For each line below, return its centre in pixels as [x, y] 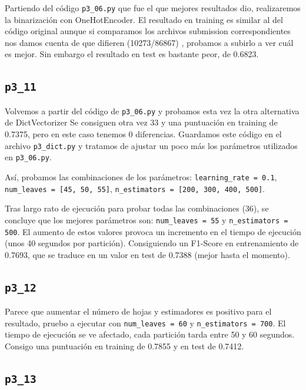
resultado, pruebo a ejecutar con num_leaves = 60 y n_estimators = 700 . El [145, 323]
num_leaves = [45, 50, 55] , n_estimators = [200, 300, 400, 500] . [135, 188]
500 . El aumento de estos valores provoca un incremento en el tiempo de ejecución [153, 231]
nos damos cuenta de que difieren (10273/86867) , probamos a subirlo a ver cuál [149, 42]
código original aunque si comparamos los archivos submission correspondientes [148, 31]
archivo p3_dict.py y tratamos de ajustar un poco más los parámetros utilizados [151, 145]
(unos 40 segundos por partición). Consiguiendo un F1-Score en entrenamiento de [152, 243]
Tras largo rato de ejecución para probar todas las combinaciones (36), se [137, 208]
